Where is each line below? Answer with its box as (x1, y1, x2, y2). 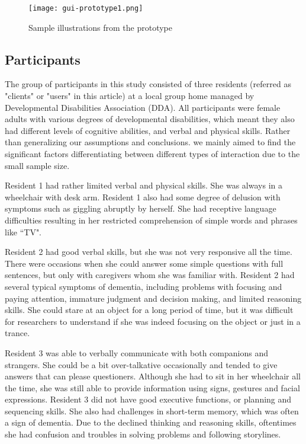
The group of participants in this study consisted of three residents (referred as (5, 78, 291, 90)
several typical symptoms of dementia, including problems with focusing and (5, 280, 282, 292)
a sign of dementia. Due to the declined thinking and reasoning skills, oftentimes (5, 416, 297, 429)
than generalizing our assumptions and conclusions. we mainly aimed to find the (5, 136, 296, 148)
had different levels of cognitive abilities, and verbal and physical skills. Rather (5, 124, 291, 136)
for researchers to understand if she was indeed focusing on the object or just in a (5, 315, 301, 327)
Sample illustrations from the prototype (28, 21, 172, 33)
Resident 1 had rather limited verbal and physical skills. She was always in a (5, 179, 282, 191)
